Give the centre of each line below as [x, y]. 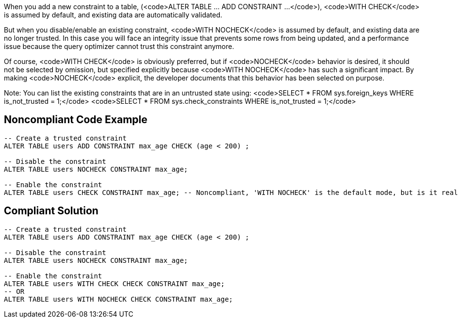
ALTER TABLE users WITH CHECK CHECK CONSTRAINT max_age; [114, 283]
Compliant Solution [51, 211]
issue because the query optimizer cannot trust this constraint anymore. [119, 46]
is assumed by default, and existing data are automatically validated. [113, 15]
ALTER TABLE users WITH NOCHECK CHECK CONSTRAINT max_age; [119, 299]
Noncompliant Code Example [76, 120]
